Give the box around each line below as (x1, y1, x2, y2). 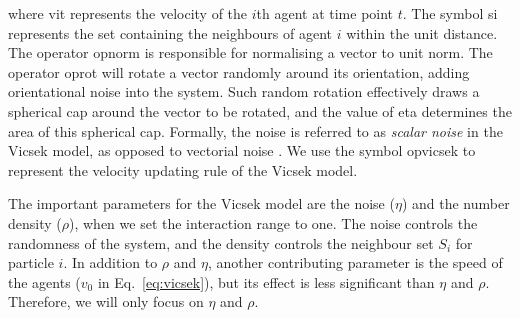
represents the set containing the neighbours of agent (8, 22, 332, 43)
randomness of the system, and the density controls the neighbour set (8, 232, 434, 253)
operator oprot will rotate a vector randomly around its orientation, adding (8, 61, 470, 82)
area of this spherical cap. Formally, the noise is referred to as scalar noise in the (8, 120, 503, 141)
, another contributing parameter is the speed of (207, 252, 503, 273)
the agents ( (8, 271, 81, 292)
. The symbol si (402, 3, 498, 23)
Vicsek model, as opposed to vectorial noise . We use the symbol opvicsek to (8, 140, 476, 161)
